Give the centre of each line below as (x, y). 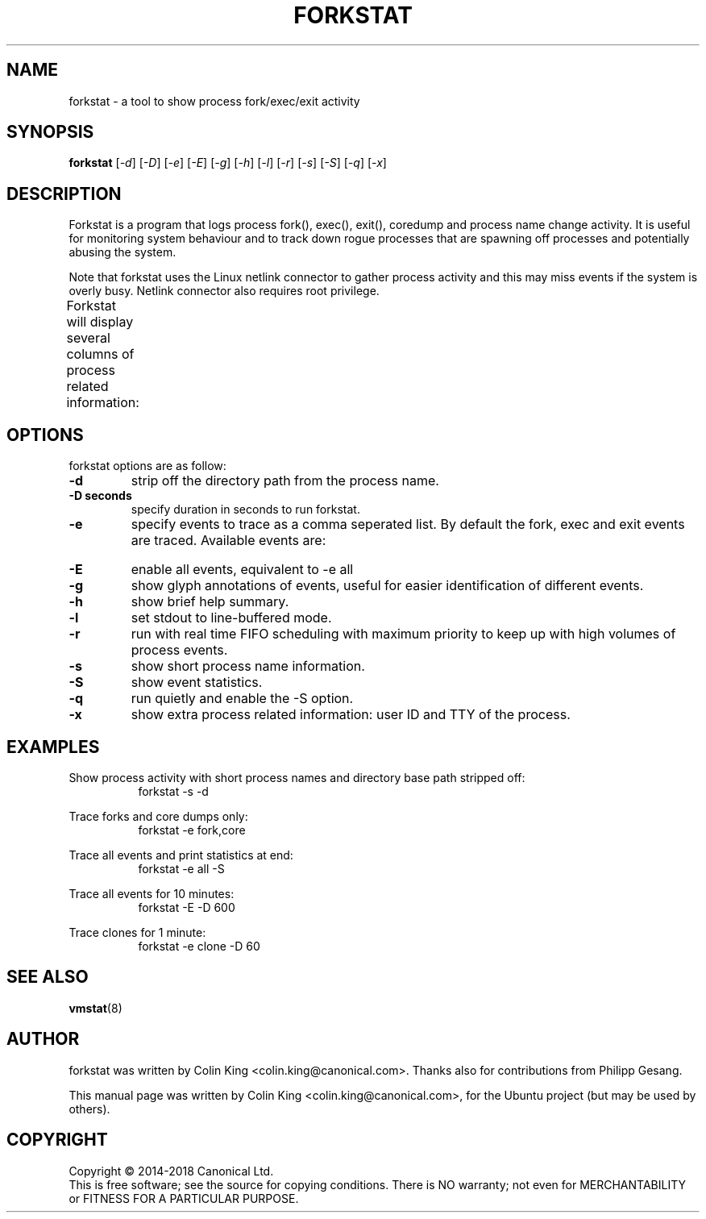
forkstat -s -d (173, 791)
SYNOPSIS (50, 132)
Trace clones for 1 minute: (137, 932)
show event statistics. (197, 682)
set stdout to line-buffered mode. (231, 618)
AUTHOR (43, 1039)
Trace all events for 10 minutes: (152, 893)
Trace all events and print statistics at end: (181, 855)
